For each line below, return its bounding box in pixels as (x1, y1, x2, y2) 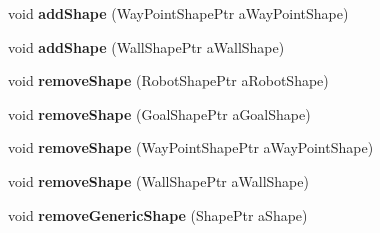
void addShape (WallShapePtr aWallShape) (8, 36, 285, 57)
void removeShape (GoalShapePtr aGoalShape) (8, 103, 311, 124)
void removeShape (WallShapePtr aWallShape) (8, 170, 309, 191)
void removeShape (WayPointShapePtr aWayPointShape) (8, 137, 374, 158)
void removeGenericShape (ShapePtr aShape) (8, 204, 308, 225)
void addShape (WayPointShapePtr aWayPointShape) (8, 3, 349, 23)
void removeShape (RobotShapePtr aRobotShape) (8, 70, 329, 91)
